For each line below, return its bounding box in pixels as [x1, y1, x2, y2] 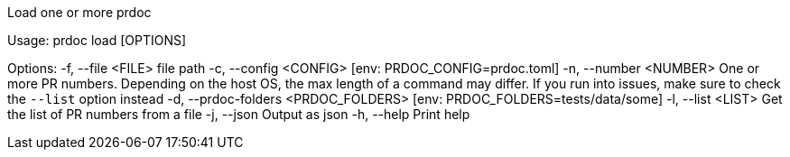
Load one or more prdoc [7, 5, 152, 20]
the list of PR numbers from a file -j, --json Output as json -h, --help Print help [7, 106, 470, 122]
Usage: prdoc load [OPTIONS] [7, 32, 187, 48]
